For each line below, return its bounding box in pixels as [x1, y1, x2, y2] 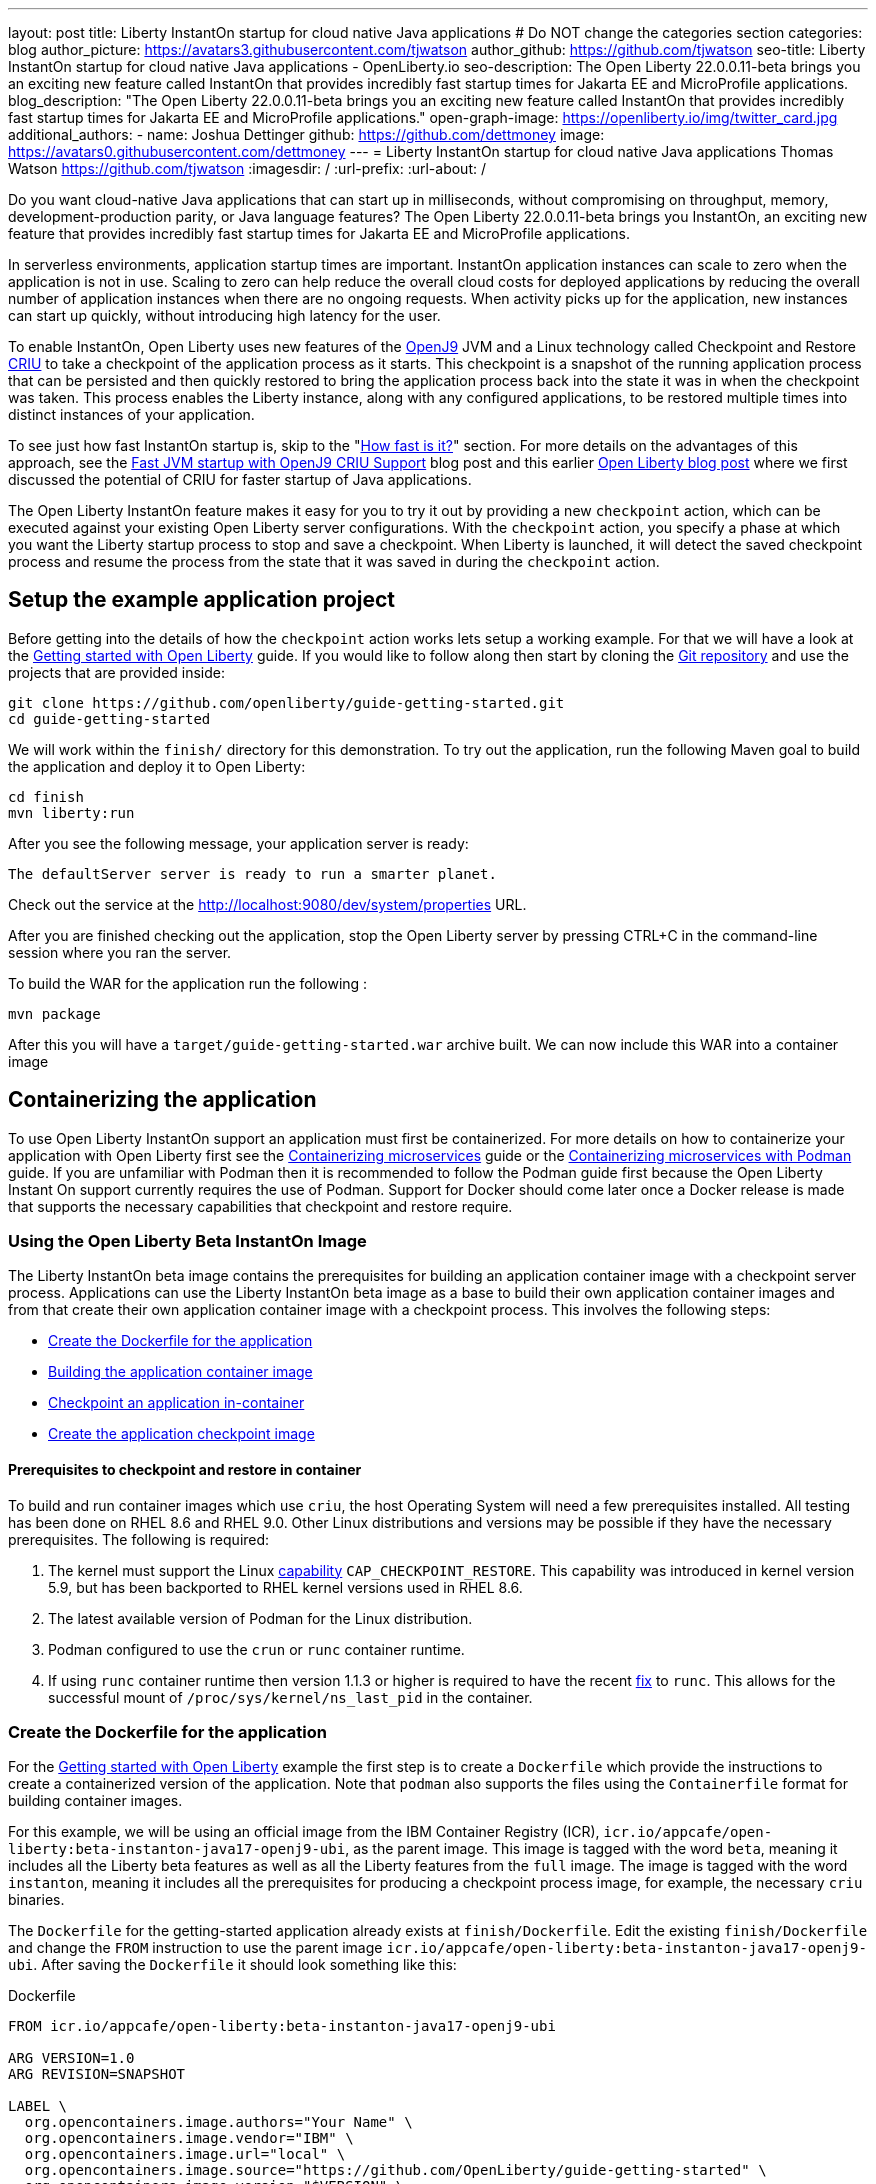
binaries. [8, 1891, 65, 1909]
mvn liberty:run [8, 804, 135, 821]
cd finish [8, 788, 84, 805]
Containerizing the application [8, 1087, 317, 1113]
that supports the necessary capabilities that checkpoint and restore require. [8, 1197, 513, 1215]
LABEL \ [8, 2098, 68, 2115]
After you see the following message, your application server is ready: [8, 834, 469, 852]
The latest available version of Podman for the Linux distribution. [48, 1609, 473, 1627]
